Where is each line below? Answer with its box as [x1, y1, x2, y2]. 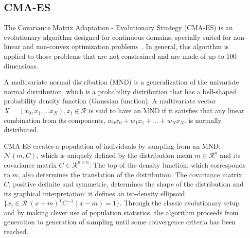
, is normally [184, 115, 222, 125]
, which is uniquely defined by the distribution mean [36, 150, 193, 160]
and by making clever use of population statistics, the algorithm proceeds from [4, 207, 239, 217]
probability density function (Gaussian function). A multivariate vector [4, 96, 216, 106]
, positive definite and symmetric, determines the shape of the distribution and [9, 179, 244, 189]
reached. [4, 226, 29, 237]
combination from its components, [4, 115, 106, 125]
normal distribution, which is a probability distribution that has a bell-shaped [4, 86, 236, 96]
